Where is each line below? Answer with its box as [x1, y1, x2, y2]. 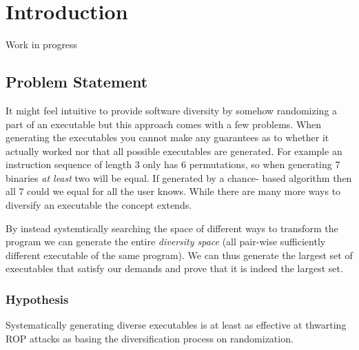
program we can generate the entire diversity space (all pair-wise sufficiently [6, 234, 326, 249]
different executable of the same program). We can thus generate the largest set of [6, 247, 353, 262]
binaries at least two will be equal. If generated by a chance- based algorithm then [6, 170, 352, 185]
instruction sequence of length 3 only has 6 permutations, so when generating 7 [6, 157, 340, 172]
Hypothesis [6, 290, 69, 307]
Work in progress [6, 37, 78, 52]
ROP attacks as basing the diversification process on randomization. [6, 331, 294, 345]
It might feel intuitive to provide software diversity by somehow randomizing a [6, 103, 338, 117]
